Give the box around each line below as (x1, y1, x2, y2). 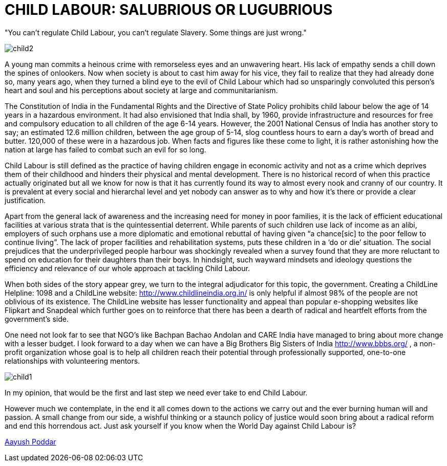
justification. (5, 195, 46, 205)
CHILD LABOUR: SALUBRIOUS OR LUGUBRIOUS (5, 1, 333, 18)
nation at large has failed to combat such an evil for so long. (5, 145, 206, 154)
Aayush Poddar (5, 437, 56, 446)
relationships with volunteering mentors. (5, 356, 140, 365)
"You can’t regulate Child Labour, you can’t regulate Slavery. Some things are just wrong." (5, 28, 307, 37)
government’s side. (5, 314, 69, 323)
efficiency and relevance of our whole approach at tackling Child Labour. (5, 263, 250, 273)
